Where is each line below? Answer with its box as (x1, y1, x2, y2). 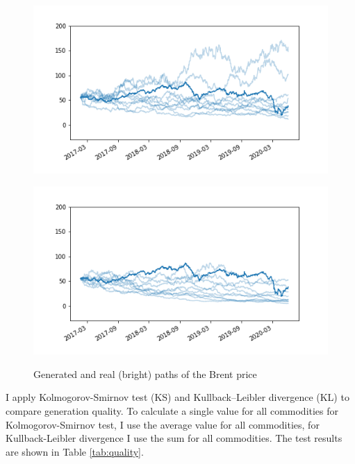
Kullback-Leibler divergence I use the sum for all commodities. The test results (6, 431, 342, 445)
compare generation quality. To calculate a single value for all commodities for (6, 403, 339, 418)
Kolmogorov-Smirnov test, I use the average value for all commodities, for (6, 417, 320, 431)
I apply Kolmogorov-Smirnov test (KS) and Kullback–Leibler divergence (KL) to (6, 390, 349, 404)
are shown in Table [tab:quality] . (6, 444, 144, 458)
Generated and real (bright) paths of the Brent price (33, 366, 257, 381)
